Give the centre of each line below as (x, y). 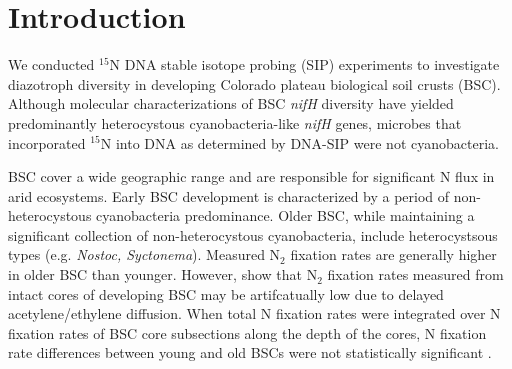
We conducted (51, 64)
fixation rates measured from (415, 274)
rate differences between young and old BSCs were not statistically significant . (250, 352)
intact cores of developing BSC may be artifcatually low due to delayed (226, 293)
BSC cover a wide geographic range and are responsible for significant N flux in (251, 176)
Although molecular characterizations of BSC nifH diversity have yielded (231, 103)
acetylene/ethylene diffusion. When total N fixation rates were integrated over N (254, 313)
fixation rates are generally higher (393, 254)
